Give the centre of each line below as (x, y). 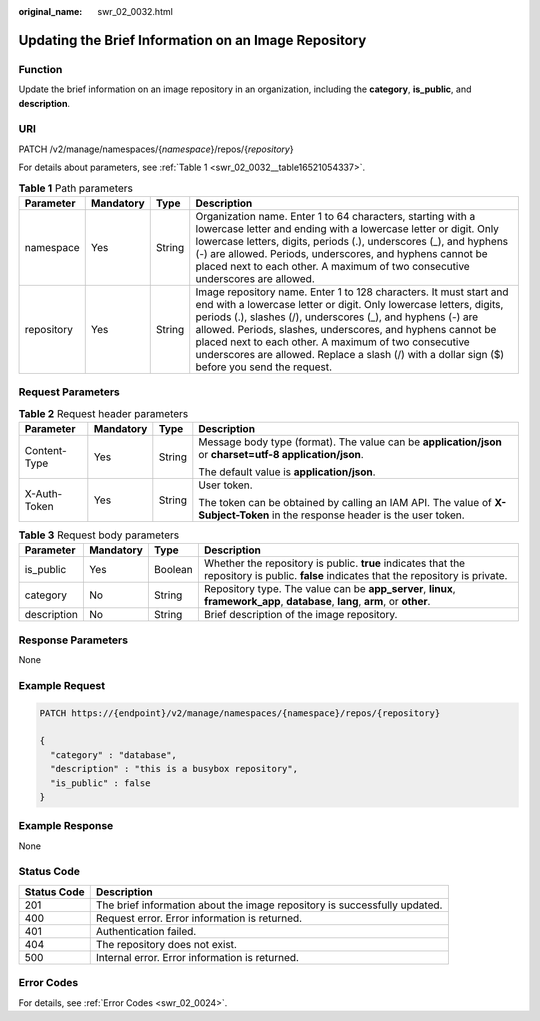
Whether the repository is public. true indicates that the (334, 563)
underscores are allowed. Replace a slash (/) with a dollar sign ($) (350, 354)
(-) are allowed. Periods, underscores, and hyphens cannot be (342, 253)
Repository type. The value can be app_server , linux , (329, 589)
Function (40, 69)
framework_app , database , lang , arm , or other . (317, 602)
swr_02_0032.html (135, 11)
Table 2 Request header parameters (103, 413)
